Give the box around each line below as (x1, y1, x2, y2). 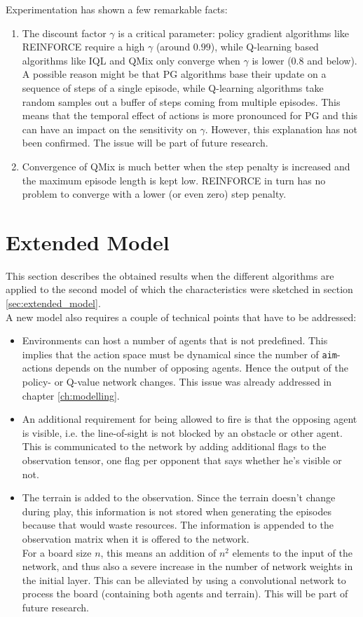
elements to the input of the (232, 545, 352, 560)
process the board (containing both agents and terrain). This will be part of (22, 586, 348, 601)
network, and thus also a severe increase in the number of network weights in (22, 559, 353, 574)
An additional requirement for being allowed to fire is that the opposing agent (22, 412, 357, 426)
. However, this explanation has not (205, 121, 357, 136)
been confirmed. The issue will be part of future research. (22, 135, 268, 150)
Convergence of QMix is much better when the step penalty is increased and (22, 158, 350, 173)
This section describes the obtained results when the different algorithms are (6, 268, 334, 283)
